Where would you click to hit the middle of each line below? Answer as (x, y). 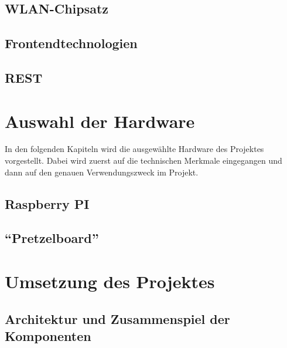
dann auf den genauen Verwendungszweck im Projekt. (102, 172)
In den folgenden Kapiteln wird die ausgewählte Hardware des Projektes (134, 149)
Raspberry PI (47, 203)
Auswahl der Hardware (100, 121)
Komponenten (48, 335)
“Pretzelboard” (52, 238)
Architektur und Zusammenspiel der (117, 318)
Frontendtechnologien (71, 43)
